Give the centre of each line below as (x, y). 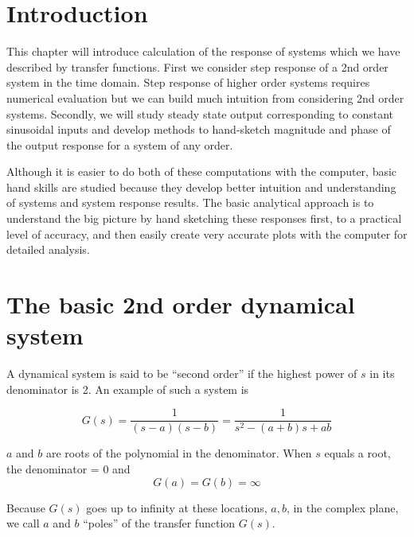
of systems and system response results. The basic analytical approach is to (190, 202)
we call (23, 523)
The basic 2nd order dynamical (181, 304)
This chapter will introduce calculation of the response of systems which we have (203, 51)
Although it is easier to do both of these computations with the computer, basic (202, 171)
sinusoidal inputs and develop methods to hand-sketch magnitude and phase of (199, 129)
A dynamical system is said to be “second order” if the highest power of (182, 374)
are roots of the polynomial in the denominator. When (179, 453)
